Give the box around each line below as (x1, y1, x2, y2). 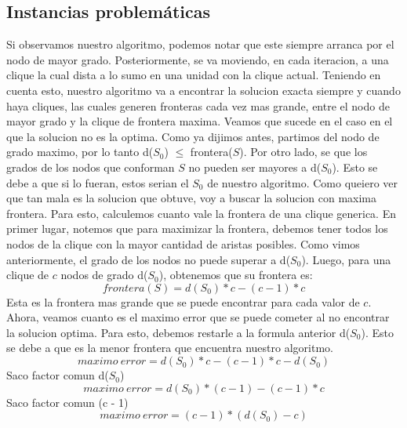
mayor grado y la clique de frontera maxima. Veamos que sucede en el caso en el (6, 113, 393, 129)
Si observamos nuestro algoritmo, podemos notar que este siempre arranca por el (6, 36, 394, 53)
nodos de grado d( (60, 267, 148, 283)
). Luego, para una (301, 251, 391, 267)
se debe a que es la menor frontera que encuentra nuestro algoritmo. (6, 339, 333, 356)
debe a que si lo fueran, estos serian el (6, 174, 189, 190)
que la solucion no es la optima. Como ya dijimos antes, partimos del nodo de (6, 128, 380, 144)
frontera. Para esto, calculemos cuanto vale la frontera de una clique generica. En (6, 205, 396, 221)
